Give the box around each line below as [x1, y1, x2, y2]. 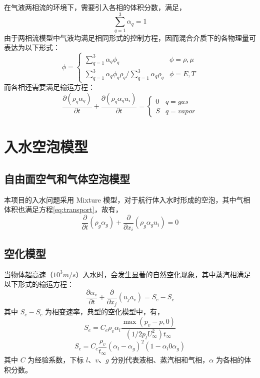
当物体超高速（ [4, 269, 53, 279]
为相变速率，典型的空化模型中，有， [45, 306, 164, 317]
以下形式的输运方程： [4, 279, 74, 289]
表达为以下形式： [4, 42, 60, 53]
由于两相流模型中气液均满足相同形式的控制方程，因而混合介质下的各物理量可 [4, 32, 256, 43]
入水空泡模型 [4, 136, 88, 157]
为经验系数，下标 [27, 354, 84, 365]
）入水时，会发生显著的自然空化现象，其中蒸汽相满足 [75, 269, 251, 279]
